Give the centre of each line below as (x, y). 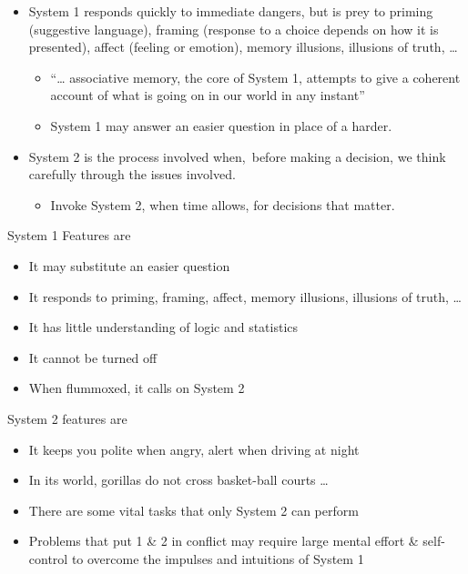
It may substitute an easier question (129, 265)
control (48, 558)
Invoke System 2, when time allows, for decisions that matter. (223, 204)
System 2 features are (67, 418)
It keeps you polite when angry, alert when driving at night (194, 449)
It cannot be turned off (93, 357)
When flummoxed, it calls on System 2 (137, 388)
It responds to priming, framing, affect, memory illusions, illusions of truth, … (245, 296)
